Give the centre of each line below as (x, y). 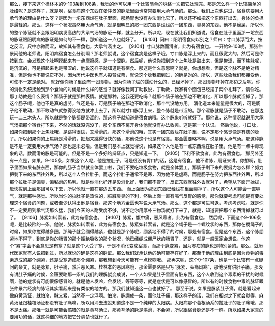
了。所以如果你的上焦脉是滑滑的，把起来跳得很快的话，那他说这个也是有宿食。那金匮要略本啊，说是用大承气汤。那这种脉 (136, 139)
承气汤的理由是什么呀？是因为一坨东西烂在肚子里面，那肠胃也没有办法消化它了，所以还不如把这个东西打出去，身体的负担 (136, 18)
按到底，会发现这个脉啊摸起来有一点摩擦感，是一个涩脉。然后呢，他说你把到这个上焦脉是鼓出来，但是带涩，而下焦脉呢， (136, 61)
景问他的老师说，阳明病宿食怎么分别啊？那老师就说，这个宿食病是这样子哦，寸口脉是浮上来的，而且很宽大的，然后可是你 (136, 53)
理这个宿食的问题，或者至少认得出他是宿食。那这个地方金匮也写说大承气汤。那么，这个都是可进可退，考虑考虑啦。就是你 (136, 203)
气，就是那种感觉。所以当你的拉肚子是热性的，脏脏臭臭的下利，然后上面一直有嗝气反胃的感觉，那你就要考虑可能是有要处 (136, 196)
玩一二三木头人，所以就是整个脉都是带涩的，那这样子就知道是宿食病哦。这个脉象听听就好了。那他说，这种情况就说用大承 (136, 117)
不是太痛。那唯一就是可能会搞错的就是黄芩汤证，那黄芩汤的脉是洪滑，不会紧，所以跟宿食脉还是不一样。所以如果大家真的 (136, 310)
